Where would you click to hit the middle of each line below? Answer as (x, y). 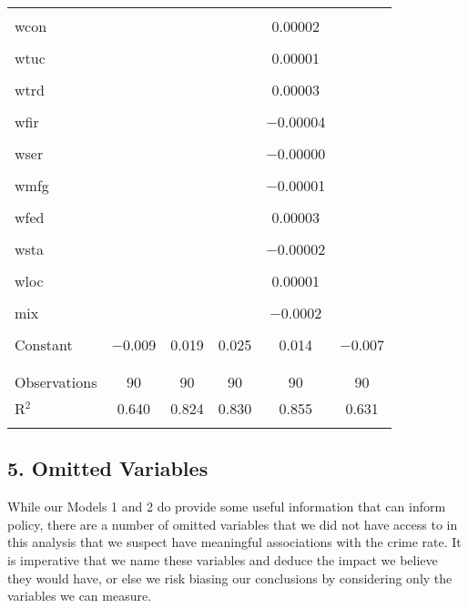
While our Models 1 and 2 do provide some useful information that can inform (227, 507)
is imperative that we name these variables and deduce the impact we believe (223, 559)
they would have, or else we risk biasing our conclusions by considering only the (230, 578)
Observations (56, 382)
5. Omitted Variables (108, 468)
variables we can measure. (80, 596)
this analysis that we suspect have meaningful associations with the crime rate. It (234, 542)
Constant (44, 345)
